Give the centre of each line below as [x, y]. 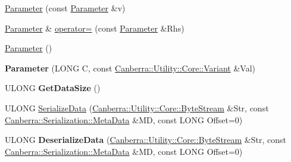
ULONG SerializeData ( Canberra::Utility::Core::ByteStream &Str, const [137, 108]
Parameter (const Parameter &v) [65, 8]
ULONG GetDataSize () [53, 88]
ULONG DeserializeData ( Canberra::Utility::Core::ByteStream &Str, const [145, 140]
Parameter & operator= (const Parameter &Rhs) [95, 28]
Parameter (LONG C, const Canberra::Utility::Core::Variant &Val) [130, 68]
